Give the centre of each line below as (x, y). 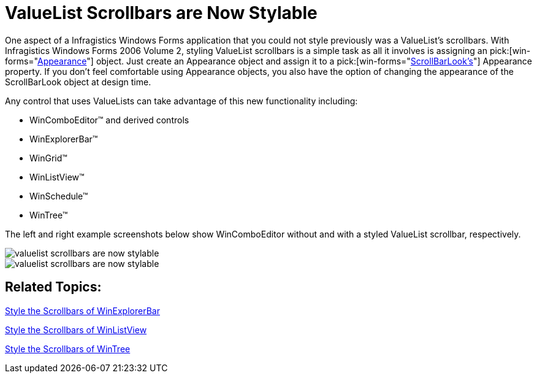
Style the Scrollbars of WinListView (76, 330)
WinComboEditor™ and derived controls (109, 120)
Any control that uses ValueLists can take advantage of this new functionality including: (181, 101)
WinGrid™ (48, 158)
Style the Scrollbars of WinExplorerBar (82, 310)
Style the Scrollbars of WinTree (68, 349)
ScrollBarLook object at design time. (78, 82)
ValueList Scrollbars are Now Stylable (161, 13)
